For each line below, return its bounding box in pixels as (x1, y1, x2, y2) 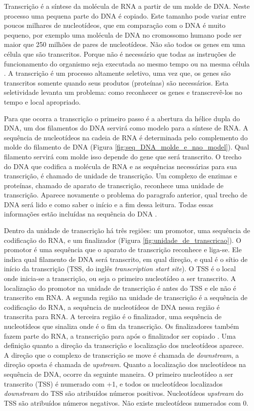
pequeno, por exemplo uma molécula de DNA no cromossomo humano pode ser (4, 29, 242, 40)
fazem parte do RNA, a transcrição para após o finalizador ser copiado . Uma (4, 330, 236, 341)
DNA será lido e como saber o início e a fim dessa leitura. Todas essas (4, 199, 213, 209)
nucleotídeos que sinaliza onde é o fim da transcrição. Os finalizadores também (4, 321, 239, 331)
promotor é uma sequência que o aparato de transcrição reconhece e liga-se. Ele (4, 244, 242, 255)
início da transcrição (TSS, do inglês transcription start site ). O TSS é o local (4, 263, 236, 274)
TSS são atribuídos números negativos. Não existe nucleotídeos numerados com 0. (4, 397, 249, 408)
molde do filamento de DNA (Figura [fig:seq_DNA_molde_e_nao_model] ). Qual (4, 142, 250, 152)
